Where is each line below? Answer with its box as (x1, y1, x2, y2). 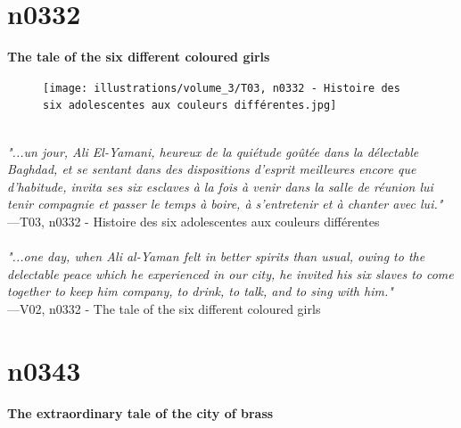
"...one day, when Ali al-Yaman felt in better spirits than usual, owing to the (7, 247, 425, 266)
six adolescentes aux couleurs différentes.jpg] (43, 99, 337, 112)
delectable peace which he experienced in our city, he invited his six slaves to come (7, 264, 454, 283)
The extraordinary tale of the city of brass (7, 403, 274, 422)
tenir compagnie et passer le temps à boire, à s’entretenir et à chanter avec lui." (7, 194, 443, 213)
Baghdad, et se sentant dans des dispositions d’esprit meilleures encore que (7, 160, 416, 178)
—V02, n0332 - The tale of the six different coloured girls (7, 299, 321, 317)
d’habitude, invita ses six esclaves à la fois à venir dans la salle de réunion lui (7, 177, 433, 195)
